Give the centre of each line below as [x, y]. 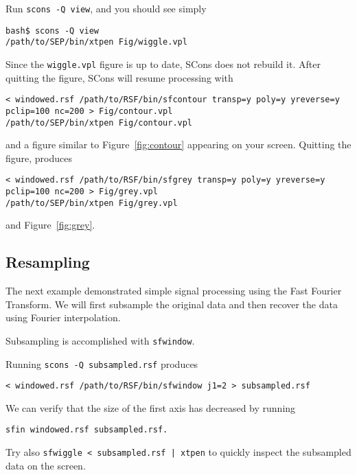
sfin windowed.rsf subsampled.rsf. [87, 430]
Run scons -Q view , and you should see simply [106, 8]
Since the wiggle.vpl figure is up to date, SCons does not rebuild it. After [163, 63]
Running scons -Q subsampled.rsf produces [102, 363]
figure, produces [39, 158]
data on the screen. [46, 465]
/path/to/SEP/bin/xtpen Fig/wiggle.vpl [96, 42]
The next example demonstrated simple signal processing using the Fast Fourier [174, 291]
